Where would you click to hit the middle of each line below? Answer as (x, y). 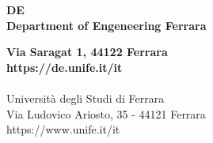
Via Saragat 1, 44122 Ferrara (87, 52)
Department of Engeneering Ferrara (106, 25)
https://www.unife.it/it (63, 129)
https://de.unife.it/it (65, 67)
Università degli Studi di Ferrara (86, 98)
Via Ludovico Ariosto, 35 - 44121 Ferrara (106, 113)
